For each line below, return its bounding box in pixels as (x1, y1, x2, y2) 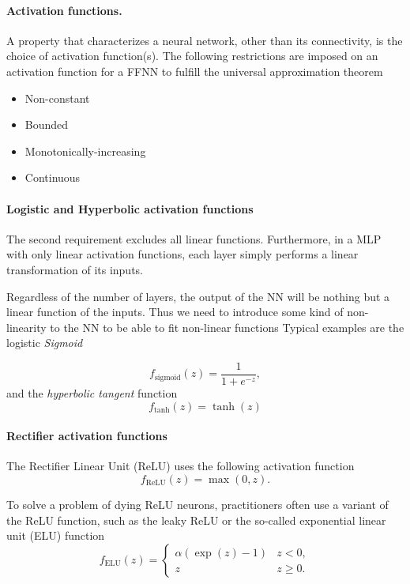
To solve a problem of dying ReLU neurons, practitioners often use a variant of (6, 495, 389, 512)
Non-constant (24, 89, 90, 106)
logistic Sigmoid (6, 334, 83, 351)
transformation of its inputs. (6, 261, 144, 277)
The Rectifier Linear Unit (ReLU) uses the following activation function (6, 458, 355, 474)
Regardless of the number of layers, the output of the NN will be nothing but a (6, 288, 390, 304)
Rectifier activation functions (6, 428, 167, 444)
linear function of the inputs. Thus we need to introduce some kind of (6, 303, 344, 320)
